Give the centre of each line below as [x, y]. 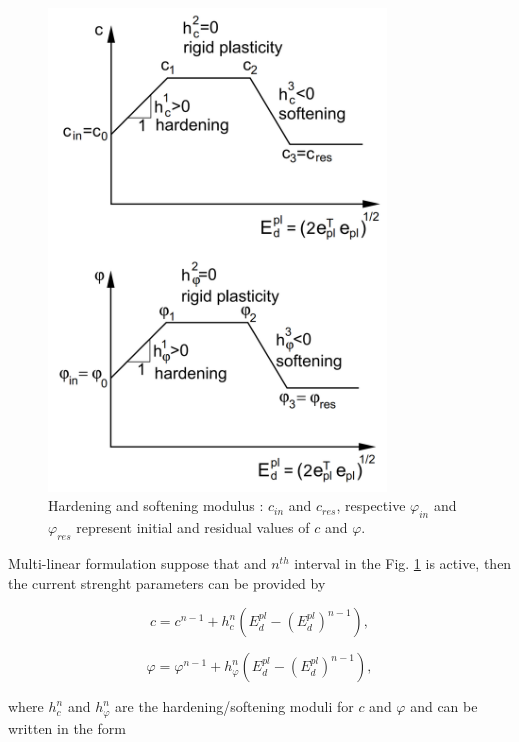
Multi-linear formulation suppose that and [137, 562]
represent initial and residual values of [193, 527]
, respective [371, 505]
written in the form [67, 727]
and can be [444, 706]
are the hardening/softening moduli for [234, 706]
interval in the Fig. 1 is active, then [403, 562]
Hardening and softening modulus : [156, 505]
